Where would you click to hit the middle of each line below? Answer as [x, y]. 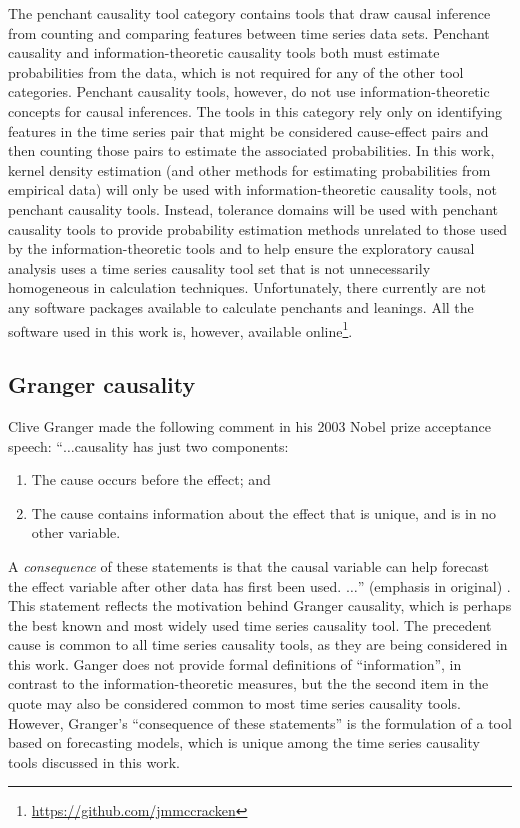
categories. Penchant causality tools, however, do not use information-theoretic [249, 91]
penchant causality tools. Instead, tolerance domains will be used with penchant [253, 208]
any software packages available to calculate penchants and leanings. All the [241, 306]
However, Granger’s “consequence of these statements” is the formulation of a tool [260, 722]
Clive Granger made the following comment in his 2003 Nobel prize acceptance [249, 425]
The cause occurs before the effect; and [151, 479]
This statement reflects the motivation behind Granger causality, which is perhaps [260, 605]
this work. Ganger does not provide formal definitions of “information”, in [235, 663]
